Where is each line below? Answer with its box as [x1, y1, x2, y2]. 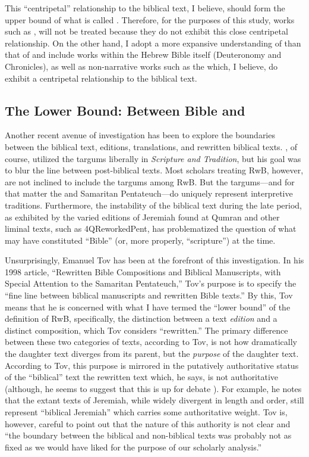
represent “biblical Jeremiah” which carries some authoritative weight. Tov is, [5, 406, 288, 418]
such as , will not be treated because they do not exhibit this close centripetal [5, 25, 288, 38]
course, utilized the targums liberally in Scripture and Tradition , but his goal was [5, 152, 301, 164]
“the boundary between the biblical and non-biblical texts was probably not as [5, 429, 292, 442]
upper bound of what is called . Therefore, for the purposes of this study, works [5, 13, 295, 26]
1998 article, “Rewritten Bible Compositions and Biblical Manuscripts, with [5, 265, 281, 278]
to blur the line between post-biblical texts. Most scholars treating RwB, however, [5, 164, 304, 176]
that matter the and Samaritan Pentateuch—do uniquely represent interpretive [5, 187, 293, 200]
